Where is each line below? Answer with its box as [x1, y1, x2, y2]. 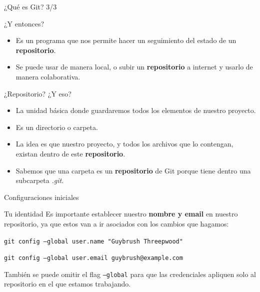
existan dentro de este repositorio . [15, 148, 125, 158]
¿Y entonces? [4, 18, 44, 28]
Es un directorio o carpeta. [15, 121, 98, 132]
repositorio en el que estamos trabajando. [4, 278, 131, 289]
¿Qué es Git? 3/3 [4, 1, 57, 11]
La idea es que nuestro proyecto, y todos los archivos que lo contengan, [15, 138, 233, 149]
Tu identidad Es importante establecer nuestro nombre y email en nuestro [4, 208, 238, 219]
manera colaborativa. [15, 71, 80, 81]
